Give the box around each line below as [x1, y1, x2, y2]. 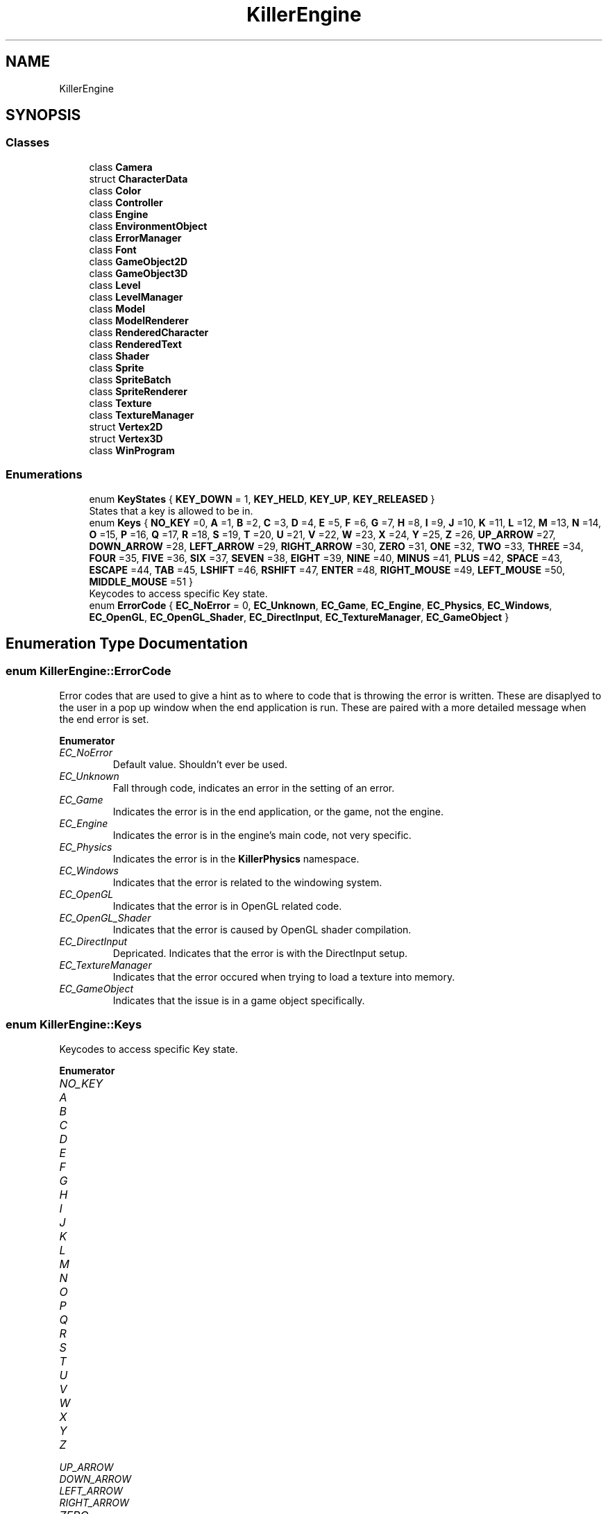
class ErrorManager [89, 231, 182, 244]
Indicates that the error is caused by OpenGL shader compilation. [112, 923, 412, 935]
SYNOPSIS [6, 106, 81, 124]
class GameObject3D [89, 267, 188, 279]
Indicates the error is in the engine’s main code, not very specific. [112, 829, 412, 841]
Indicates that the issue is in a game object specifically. [112, 994, 365, 1006]
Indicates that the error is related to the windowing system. [112, 876, 382, 888]
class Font [89, 243, 137, 256]
